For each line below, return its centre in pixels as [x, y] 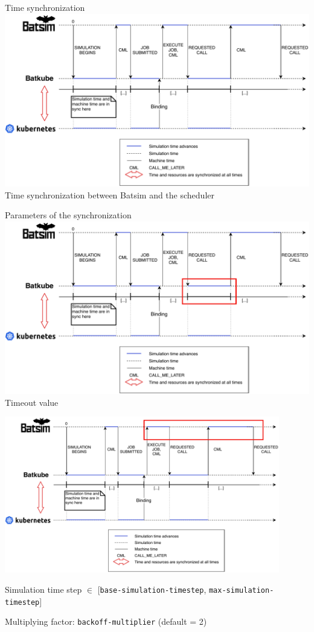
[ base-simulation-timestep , [152, 589]
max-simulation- [241, 590]
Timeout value [32, 402]
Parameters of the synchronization [68, 215]
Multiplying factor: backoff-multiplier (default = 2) [106, 621]
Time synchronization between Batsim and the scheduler [110, 194]
